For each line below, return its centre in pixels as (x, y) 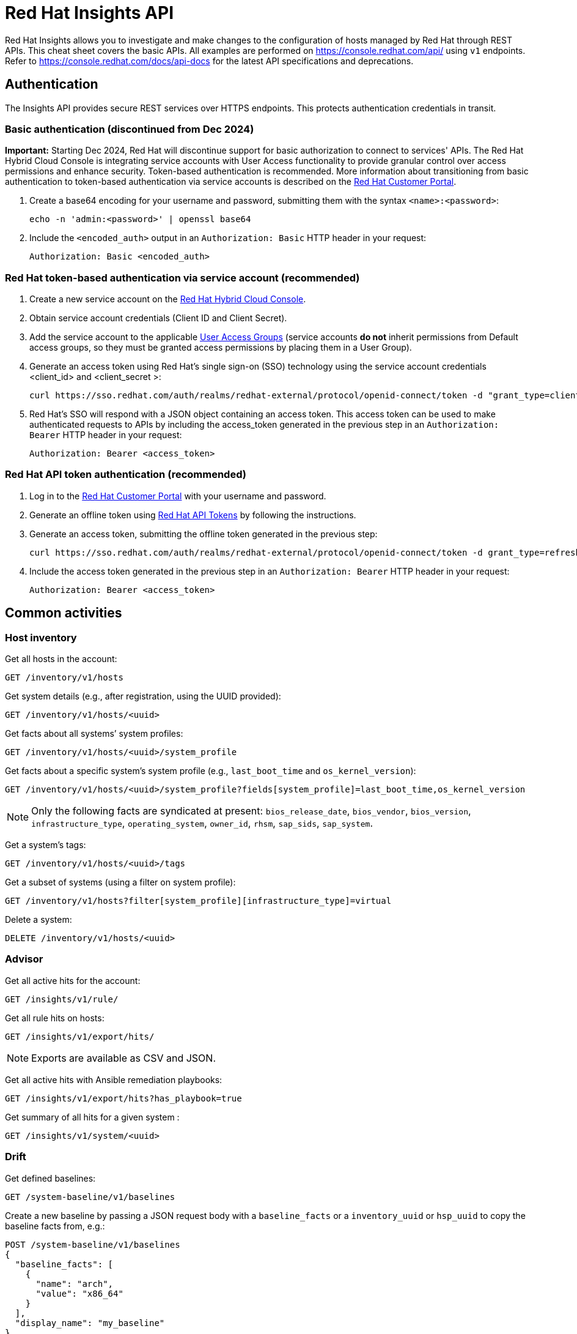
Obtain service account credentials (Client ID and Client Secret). (158, 318)
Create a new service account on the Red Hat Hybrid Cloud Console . (168, 299)
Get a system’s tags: (46, 845)
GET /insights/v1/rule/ (62, 999)
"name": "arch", (75, 1284)
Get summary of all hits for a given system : (92, 1117)
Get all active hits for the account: (73, 980)
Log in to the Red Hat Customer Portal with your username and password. (178, 496)
